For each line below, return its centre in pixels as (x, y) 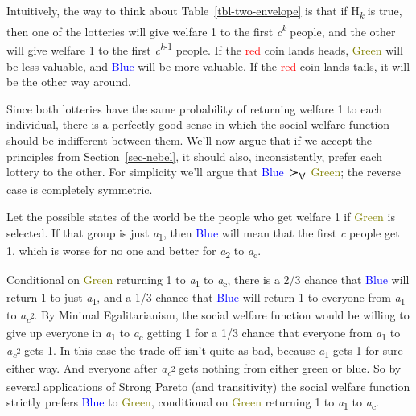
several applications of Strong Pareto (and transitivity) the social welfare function (208, 386)
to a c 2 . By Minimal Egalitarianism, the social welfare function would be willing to (208, 316)
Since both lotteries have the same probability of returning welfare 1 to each (195, 108)
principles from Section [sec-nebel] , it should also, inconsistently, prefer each (194, 156)
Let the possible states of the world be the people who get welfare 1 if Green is (201, 216)
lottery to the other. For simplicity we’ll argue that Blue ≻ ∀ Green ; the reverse (204, 173)
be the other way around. (69, 82)
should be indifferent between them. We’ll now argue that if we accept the (189, 140)
